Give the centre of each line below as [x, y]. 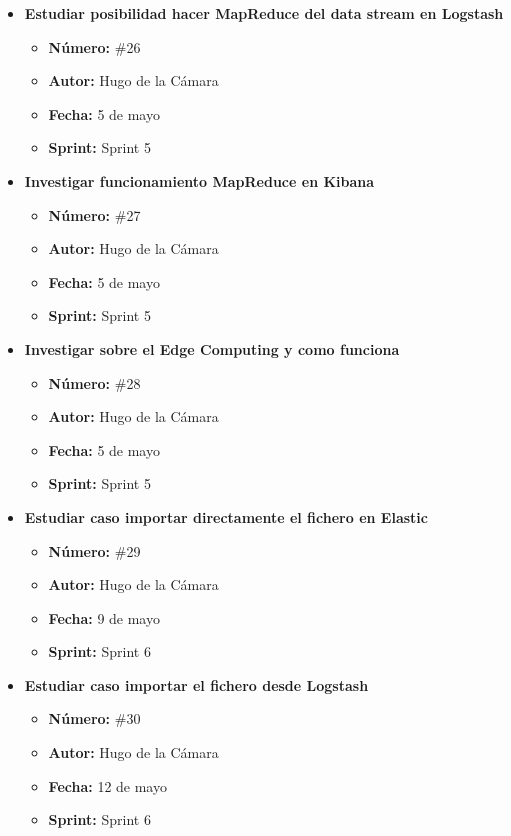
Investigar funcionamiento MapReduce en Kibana [199, 180]
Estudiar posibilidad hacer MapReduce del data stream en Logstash [264, 13]
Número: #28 [94, 382]
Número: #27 [94, 214]
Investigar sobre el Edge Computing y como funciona [212, 348]
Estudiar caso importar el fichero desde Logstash [196, 684]
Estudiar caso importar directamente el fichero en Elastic [226, 516]
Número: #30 [94, 718]
